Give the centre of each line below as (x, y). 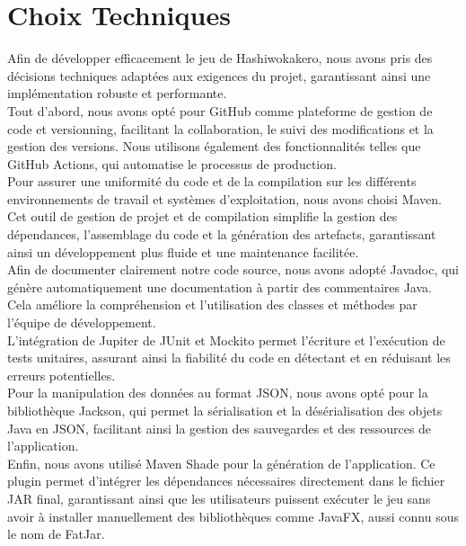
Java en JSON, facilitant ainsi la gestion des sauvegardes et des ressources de (220, 428)
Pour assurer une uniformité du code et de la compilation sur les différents (212, 181)
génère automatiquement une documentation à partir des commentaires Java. (220, 286)
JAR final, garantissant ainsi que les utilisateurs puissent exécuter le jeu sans (219, 498)
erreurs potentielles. (62, 375)
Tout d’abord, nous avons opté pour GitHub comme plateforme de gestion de (220, 110)
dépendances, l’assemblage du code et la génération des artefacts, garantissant (222, 234)
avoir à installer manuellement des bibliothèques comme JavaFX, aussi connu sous (233, 516)
